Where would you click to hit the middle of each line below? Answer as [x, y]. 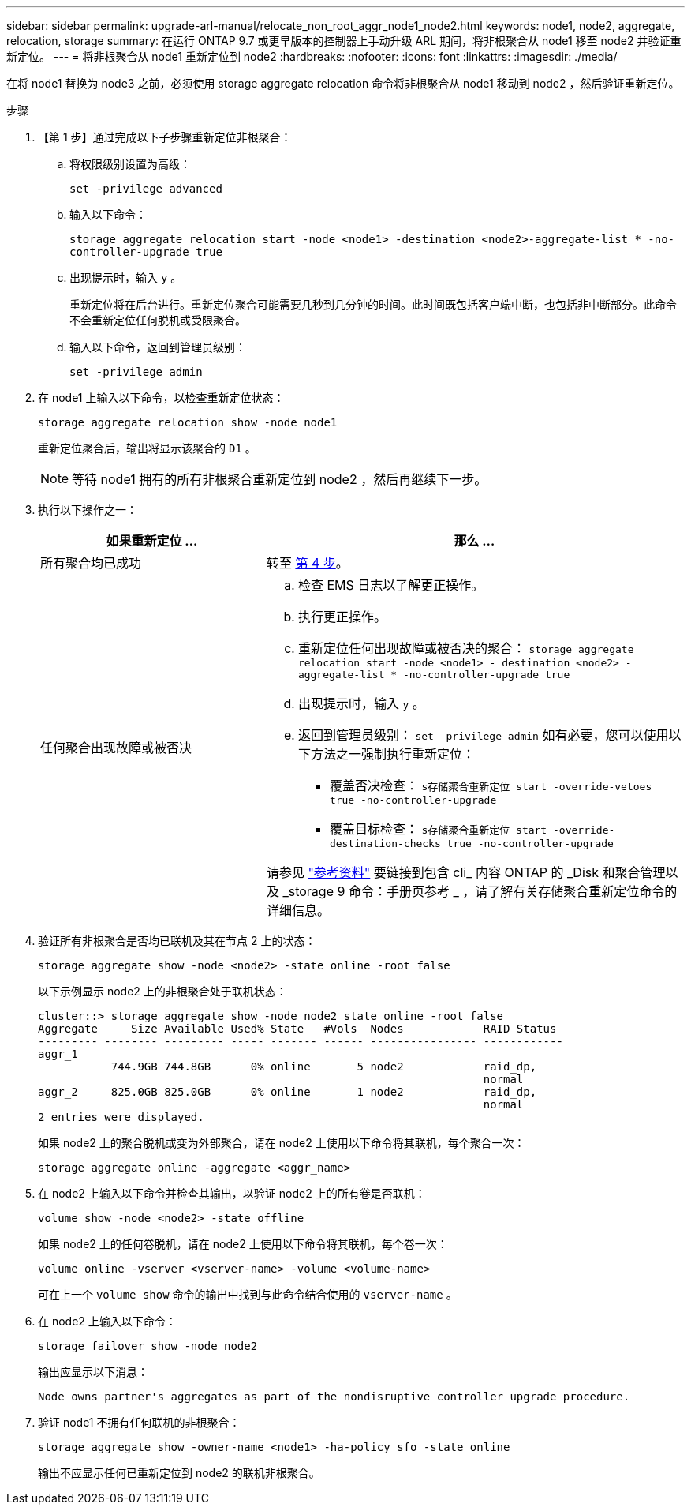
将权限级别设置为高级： [130, 164]
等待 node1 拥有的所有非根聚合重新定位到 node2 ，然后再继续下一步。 [280, 479]
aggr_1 [58, 1054]
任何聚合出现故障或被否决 [116, 748]
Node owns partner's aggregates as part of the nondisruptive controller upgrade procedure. [334, 1397]
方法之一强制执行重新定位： [392, 754]
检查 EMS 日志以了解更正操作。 [391, 585]
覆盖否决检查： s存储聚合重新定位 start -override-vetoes [491, 785]
